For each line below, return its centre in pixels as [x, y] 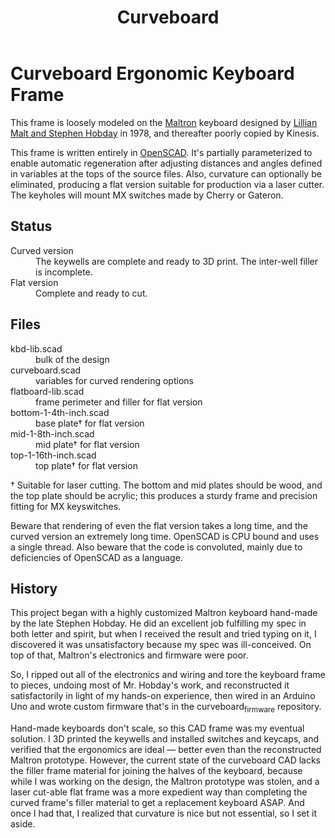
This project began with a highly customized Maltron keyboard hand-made [164, 613]
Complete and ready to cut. [91, 293]
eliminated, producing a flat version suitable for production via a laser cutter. [167, 184]
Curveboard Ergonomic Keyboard [152, 73]
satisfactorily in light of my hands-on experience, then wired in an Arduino [163, 696]
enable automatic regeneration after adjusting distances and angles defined [166, 163]
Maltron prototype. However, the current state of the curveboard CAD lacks [165, 760]
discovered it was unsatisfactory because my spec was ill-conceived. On [161, 645]
